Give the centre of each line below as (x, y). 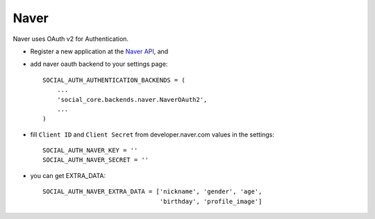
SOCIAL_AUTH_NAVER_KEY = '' (90, 150)
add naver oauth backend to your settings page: (99, 64)
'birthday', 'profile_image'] (211, 201)
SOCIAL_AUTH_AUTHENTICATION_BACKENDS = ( (114, 80)
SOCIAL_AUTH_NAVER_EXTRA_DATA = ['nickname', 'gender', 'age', (152, 192)
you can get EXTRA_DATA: (68, 175)
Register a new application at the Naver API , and (99, 51)
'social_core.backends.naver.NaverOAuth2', (132, 99)
